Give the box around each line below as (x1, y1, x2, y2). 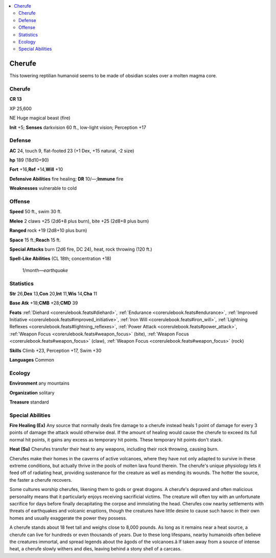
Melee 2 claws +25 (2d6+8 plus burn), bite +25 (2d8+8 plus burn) (9, 218, 149, 224)
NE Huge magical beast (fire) (9, 115, 71, 121)
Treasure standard (9, 399, 49, 405)
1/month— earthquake (22, 267, 68, 273)
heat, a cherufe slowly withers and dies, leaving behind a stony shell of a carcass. (9, 546, 182, 552)
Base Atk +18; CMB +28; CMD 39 (9, 300, 78, 306)
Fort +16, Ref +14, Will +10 (9, 166, 63, 172)
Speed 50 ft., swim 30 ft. (9, 209, 62, 215)
